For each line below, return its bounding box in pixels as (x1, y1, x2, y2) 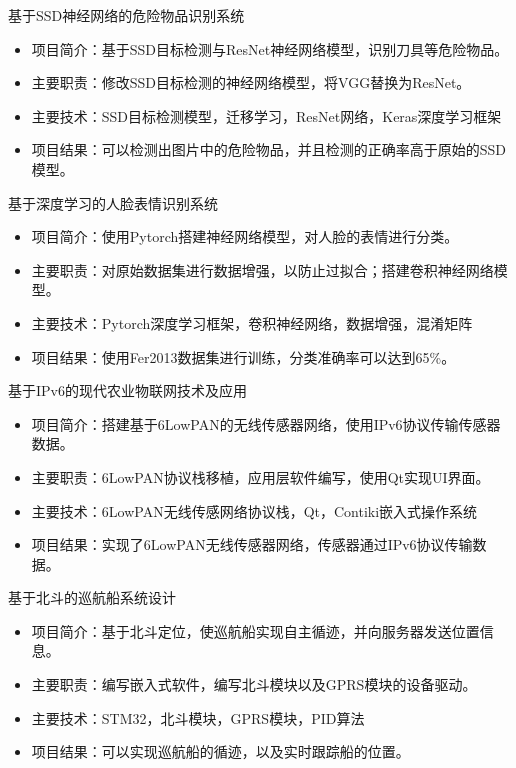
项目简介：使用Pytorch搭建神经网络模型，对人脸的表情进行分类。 (31, 226, 459, 247)
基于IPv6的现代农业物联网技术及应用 (8, 380, 247, 401)
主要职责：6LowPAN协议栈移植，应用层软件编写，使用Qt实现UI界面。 (31, 466, 490, 487)
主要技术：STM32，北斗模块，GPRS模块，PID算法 (31, 707, 365, 728)
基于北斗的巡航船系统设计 (8, 587, 176, 608)
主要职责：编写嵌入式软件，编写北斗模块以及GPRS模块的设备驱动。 (31, 674, 477, 695)
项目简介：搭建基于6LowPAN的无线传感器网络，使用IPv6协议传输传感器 (31, 413, 501, 434)
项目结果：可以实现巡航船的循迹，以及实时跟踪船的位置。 (31, 741, 410, 762)
